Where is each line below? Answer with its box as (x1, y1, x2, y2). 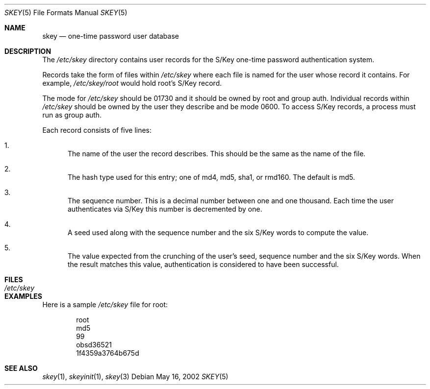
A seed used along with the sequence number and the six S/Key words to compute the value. (68, 228, 369, 237)
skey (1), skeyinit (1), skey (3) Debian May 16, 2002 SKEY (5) (42, 372, 228, 381)
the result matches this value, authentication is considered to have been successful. (68, 260, 339, 268)
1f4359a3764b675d (76, 349, 139, 357)
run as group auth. (42, 111, 102, 119)
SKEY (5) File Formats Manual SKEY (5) (4, 8, 127, 17)
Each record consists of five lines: (42, 126, 152, 134)
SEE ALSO (4, 364, 38, 372)
